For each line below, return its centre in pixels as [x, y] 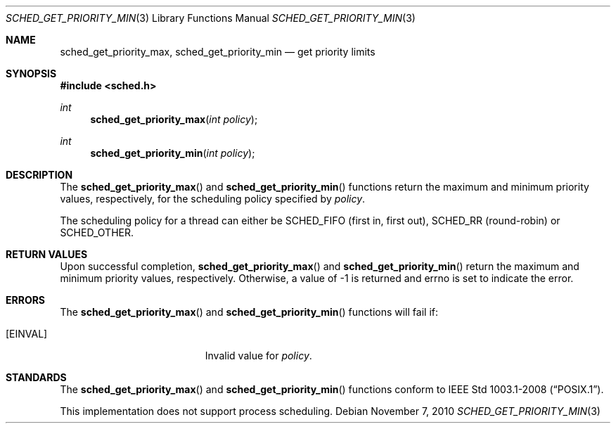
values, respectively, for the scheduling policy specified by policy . [213, 199]
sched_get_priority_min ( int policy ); [173, 153]
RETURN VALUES [47, 254]
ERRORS [26, 300]
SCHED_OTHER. [97, 232]
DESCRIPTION [39, 175]
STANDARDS [36, 377]
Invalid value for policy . [258, 356]
